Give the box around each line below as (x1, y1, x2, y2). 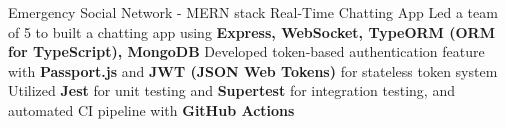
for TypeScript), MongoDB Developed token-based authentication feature (8, 41, 485, 62)
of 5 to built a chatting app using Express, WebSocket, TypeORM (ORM (8, 21, 495, 42)
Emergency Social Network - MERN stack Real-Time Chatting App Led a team (8, 2, 498, 22)
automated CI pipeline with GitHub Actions (8, 99, 295, 120)
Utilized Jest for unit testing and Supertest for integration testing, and (8, 80, 455, 101)
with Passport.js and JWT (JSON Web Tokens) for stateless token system (8, 60, 498, 81)
